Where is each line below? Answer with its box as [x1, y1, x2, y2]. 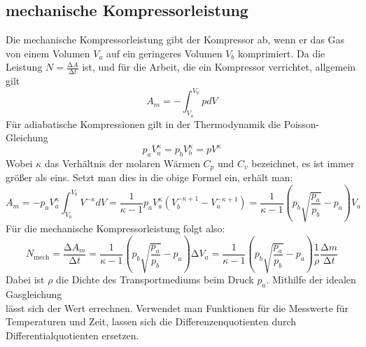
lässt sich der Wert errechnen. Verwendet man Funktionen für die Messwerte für [6, 300, 349, 315]
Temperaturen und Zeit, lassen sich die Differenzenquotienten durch [6, 314, 297, 329]
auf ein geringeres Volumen [106, 45, 223, 60]
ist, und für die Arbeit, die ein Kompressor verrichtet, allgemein [82, 59, 356, 74]
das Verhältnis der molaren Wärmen [44, 156, 200, 170]
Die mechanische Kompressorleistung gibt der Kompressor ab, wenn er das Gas [6, 32, 345, 47]
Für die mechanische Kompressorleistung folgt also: [6, 221, 225, 236]
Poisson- [283, 116, 320, 131]
